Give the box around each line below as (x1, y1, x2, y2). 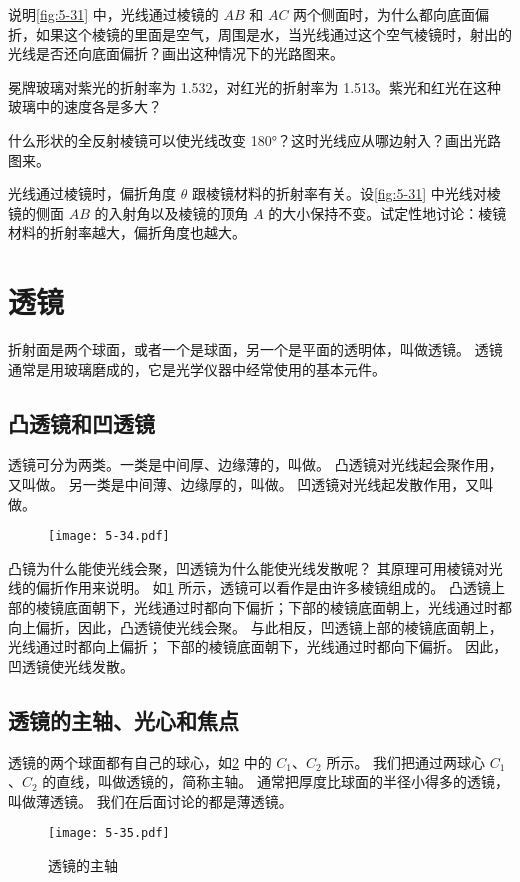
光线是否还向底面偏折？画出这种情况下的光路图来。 (8, 43, 344, 64)
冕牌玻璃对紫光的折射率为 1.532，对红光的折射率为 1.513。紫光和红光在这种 (8, 76, 502, 97)
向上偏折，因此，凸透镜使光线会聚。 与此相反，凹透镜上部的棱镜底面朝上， (8, 616, 503, 637)
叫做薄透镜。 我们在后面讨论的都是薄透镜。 (8, 790, 293, 811)
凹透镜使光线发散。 (8, 655, 134, 676)
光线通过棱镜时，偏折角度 (8, 183, 176, 204)
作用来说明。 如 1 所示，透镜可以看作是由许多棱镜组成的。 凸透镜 (63, 577, 491, 598)
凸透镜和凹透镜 (8, 407, 155, 438)
